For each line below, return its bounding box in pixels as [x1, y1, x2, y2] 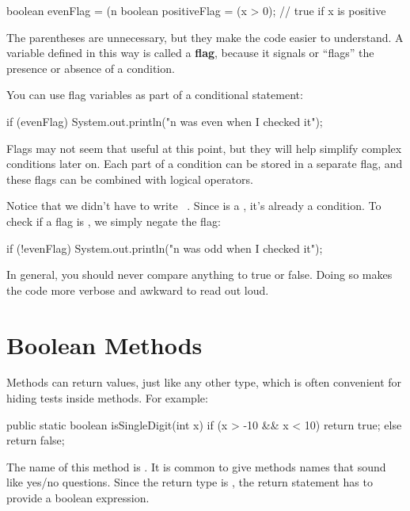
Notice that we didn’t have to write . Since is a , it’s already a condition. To [6, 197, 382, 214]
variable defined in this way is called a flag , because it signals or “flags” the [6, 44, 374, 61]
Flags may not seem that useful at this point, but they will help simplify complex [6, 139, 402, 156]
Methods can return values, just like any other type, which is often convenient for [6, 374, 402, 391]
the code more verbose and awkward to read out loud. [6, 281, 269, 298]
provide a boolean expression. [6, 490, 150, 505]
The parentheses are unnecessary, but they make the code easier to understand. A [6, 29, 404, 45]
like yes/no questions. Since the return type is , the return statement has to [6, 474, 373, 490]
